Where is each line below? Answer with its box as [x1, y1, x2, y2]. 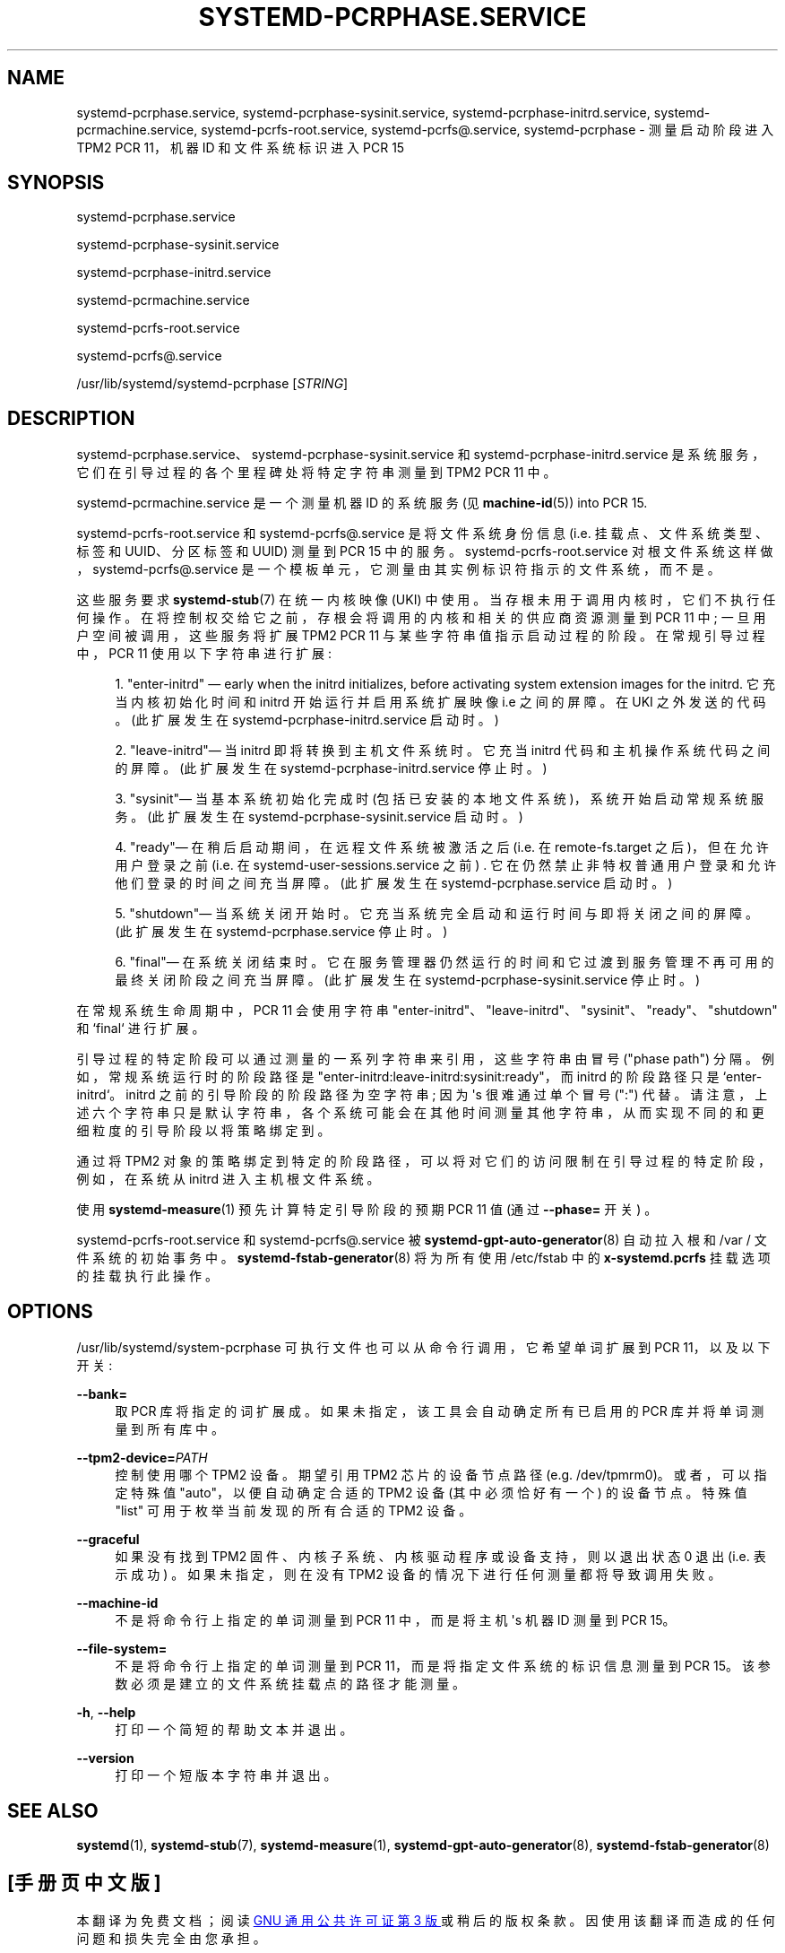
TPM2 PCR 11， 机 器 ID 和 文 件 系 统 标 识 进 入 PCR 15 [76, 139, 405, 155]
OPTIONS [7, 1299, 93, 1323]
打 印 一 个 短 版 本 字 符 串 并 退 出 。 [115, 1767, 337, 1784]
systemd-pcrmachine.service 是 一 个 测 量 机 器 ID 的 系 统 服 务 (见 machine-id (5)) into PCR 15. [76, 495, 648, 511]
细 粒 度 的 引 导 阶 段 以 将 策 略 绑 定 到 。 [76, 1123, 331, 1139]
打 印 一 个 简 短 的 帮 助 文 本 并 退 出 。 [115, 1722, 353, 1738]
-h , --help [76, 1705, 136, 1721]
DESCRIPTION [7, 406, 135, 430]
